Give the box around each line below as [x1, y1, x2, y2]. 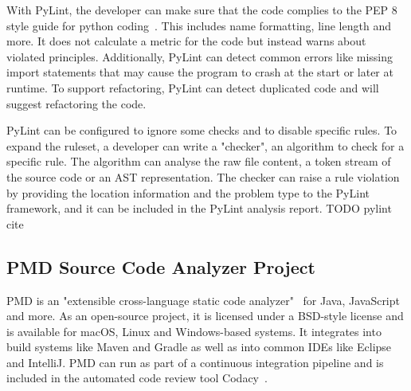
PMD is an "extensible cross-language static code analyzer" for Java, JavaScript [6, 291, 400, 308]
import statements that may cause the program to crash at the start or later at [6, 64, 393, 80]
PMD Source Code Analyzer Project [6, 254, 315, 279]
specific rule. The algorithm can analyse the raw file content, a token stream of [6, 153, 391, 170]
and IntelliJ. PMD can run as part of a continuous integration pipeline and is [6, 354, 384, 370]
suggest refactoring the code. [6, 95, 147, 111]
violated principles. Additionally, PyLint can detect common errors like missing [6, 48, 393, 65]
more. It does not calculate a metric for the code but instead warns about [6, 33, 366, 49]
